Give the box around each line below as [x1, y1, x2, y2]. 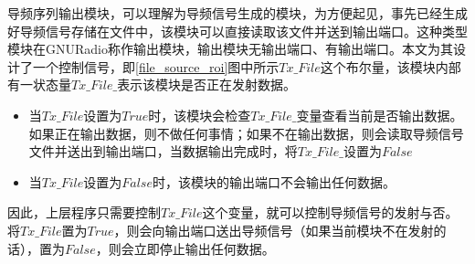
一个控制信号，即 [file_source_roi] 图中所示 [32, 57, 280, 76]
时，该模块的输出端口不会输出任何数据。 [152, 172, 396, 191]
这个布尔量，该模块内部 [320, 57, 461, 76]
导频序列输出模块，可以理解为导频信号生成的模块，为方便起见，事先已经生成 [7, 4, 468, 22]
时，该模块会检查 [148, 105, 251, 124]
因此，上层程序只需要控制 [7, 203, 161, 222]
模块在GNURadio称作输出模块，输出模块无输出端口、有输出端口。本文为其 [7, 39, 453, 58]
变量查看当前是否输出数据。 [296, 105, 463, 124]
